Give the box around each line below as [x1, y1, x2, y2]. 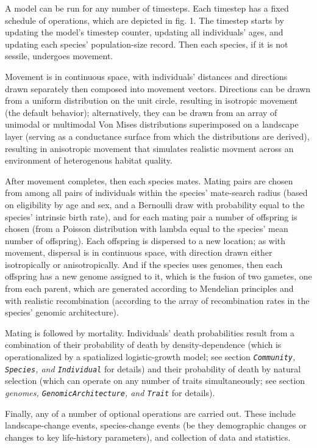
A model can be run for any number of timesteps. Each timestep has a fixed [5, 2, 289, 14]
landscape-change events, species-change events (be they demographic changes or [5, 419, 307, 432]
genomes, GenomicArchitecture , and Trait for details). [5, 386, 215, 399]
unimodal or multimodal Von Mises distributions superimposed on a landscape [5, 118, 299, 131]
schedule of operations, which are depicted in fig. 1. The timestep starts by [5, 13, 284, 26]
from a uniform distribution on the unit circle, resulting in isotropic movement [5, 94, 298, 107]
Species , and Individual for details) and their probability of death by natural [5, 362, 301, 375]
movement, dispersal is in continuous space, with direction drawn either [5, 246, 272, 259]
